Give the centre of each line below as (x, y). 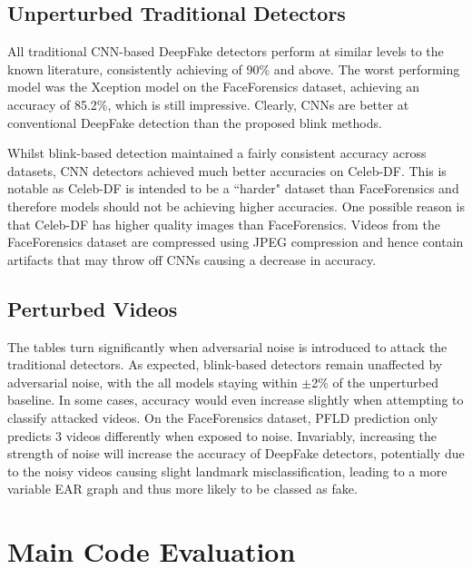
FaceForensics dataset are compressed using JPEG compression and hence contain (236, 242)
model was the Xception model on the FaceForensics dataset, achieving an (214, 87)
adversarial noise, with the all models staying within (152, 382)
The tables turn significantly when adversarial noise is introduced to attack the (227, 346)
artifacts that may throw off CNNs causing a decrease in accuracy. (192, 259)
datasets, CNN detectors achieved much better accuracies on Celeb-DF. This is (227, 170)
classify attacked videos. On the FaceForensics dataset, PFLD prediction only (223, 417)
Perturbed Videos (93, 308)
